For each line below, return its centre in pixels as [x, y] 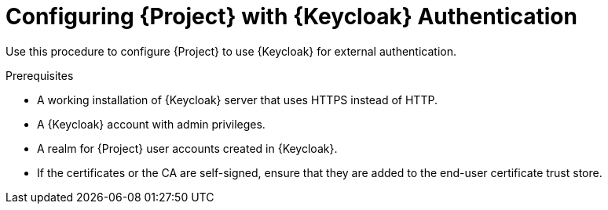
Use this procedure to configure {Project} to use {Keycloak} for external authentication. [231, 51]
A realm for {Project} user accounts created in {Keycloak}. [187, 148]
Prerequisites [40, 75]
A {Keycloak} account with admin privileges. [151, 124]
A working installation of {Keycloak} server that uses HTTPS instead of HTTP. [237, 100]
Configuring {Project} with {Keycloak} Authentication [291, 16]
